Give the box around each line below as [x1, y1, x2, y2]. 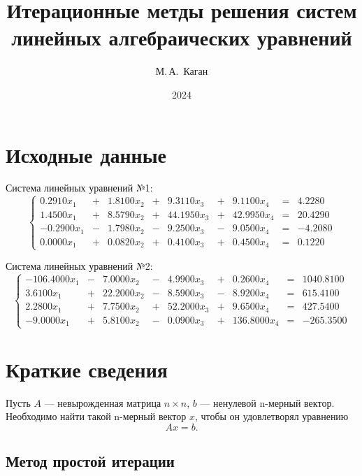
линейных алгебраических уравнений [11, 23, 352, 52]
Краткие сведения [6, 354, 168, 383]
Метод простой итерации [6, 450, 175, 472]
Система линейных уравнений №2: [6, 259, 153, 273]
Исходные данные [6, 140, 166, 168]
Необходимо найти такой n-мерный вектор [6, 409, 187, 424]
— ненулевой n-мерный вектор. [200, 395, 335, 410]
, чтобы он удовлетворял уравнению [194, 409, 349, 424]
